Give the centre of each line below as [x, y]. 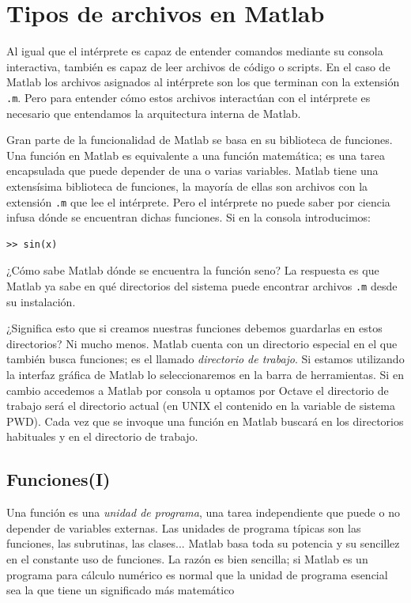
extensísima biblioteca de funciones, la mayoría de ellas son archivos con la [187, 186]
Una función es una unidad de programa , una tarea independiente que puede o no [203, 512]
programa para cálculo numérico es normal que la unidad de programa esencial [197, 574]
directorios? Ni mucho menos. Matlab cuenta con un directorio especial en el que [202, 343]
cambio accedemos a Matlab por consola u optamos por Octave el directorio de [198, 390]
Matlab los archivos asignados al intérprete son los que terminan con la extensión [203, 82]
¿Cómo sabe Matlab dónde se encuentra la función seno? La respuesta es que [193, 270]
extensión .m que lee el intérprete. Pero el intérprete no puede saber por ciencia [198, 201]
